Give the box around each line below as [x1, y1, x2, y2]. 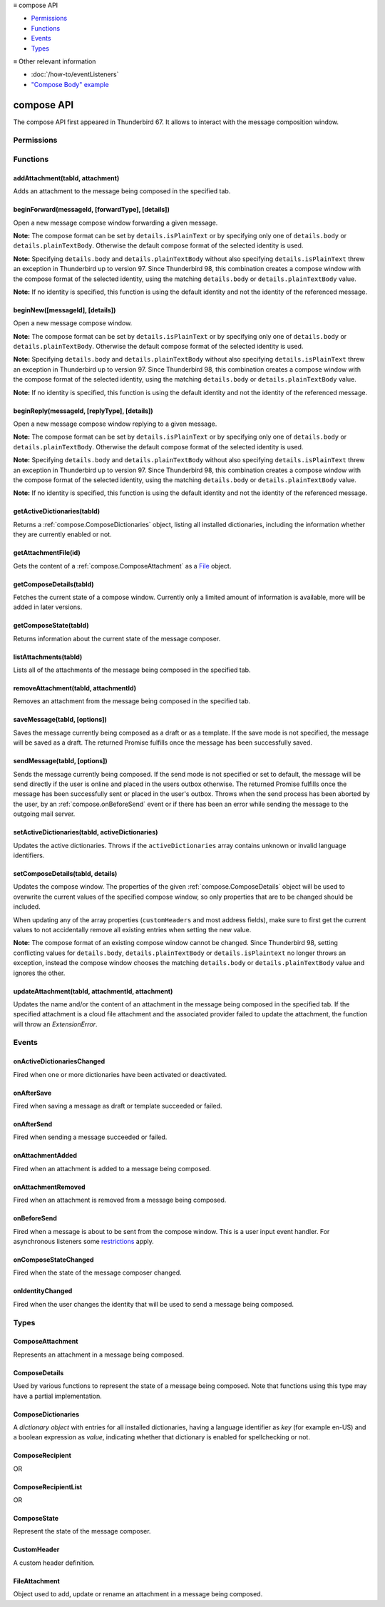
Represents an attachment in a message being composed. [13, 1350, 185, 1359]
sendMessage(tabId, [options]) [13, 757, 108, 765]
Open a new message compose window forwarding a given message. [13, 218, 218, 227]
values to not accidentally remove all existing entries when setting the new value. [13, 925, 252, 934]
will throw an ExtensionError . [13, 1020, 98, 1029]
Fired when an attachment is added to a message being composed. [13, 1164, 212, 1173]
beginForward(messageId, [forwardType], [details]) [13, 205, 170, 214]
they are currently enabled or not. [13, 530, 112, 539]
